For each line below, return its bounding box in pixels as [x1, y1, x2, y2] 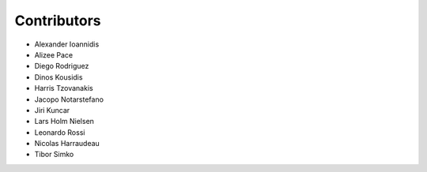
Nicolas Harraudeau [34, 139, 100, 148]
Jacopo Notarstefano [34, 95, 104, 104]
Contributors [14, 12, 102, 29]
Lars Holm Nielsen [34, 117, 95, 126]
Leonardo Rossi [34, 127, 85, 137]
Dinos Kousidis [34, 72, 83, 82]
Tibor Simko [34, 150, 74, 159]
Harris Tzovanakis [34, 84, 94, 93]
